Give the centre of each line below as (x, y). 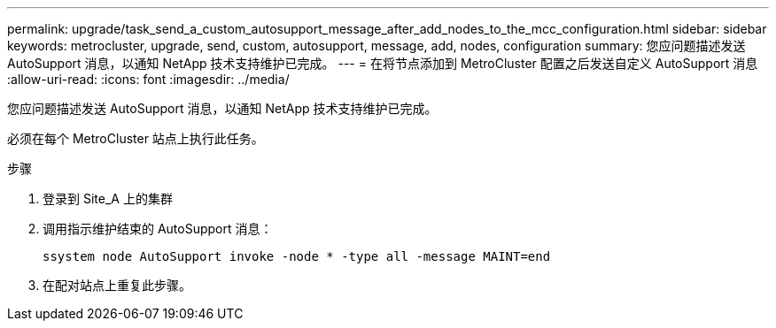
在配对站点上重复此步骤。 (117, 285)
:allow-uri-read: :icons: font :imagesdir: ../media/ (148, 79)
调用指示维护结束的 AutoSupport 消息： (158, 229)
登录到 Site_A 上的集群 (108, 198)
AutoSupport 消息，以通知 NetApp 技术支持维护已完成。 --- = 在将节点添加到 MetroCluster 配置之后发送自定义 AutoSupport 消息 (383, 63)
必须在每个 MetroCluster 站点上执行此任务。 (136, 138)
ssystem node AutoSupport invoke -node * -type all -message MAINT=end (297, 256)
